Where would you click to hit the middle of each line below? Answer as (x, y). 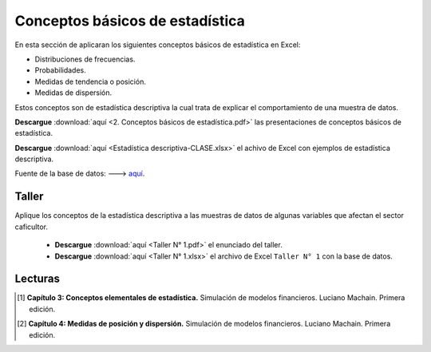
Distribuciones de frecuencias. (85, 59)
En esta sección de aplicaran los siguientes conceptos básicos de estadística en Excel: (158, 45)
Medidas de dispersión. (73, 93)
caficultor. (31, 227)
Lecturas (37, 279)
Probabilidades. (61, 70)
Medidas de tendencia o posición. (91, 81)
